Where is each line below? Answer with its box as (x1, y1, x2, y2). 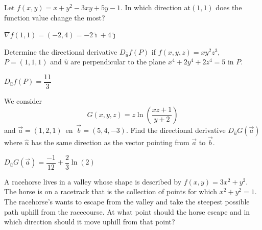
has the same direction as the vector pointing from (31, 137, 189, 148)
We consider (4, 96, 42, 106)
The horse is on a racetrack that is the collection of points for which (4, 186, 217, 197)
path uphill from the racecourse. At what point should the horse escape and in (4, 206, 250, 217)
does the (216, 2, 242, 12)
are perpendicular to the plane (70, 56, 166, 67)
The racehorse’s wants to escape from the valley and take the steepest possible (4, 196, 250, 206)
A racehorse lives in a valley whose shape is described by (4, 176, 182, 187)
